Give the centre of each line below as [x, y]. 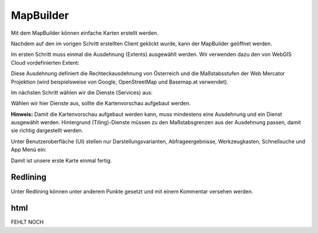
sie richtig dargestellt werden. [47, 131]
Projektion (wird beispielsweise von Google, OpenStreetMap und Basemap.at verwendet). [120, 82]
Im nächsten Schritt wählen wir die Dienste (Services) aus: [82, 92]
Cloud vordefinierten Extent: [45, 62]
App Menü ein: [29, 149]
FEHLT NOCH [27, 222]
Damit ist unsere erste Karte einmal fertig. [61, 160]
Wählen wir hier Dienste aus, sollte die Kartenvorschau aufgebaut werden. [101, 104]
